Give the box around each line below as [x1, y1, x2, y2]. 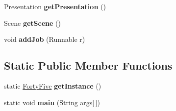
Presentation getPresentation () [4, 1, 106, 11]
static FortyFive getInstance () [4, 80, 101, 91]
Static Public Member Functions [4, 58, 173, 73]
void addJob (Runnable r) [4, 34, 85, 44]
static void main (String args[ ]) [4, 97, 100, 107]
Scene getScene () [4, 18, 61, 28]
